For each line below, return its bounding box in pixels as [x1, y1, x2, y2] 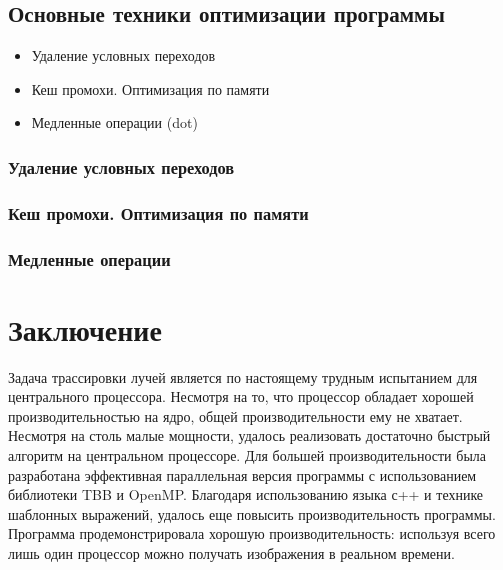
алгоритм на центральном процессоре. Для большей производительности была [8, 445, 486, 466]
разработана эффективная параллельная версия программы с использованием [8, 464, 477, 485]
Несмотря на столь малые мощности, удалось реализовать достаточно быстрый [8, 425, 491, 446]
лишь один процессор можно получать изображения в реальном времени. [8, 542, 455, 563]
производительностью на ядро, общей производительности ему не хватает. [8, 405, 463, 426]
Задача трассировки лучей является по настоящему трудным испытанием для [8, 366, 478, 387]
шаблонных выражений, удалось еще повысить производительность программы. [8, 503, 496, 524]
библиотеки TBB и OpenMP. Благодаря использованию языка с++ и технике [8, 484, 484, 505]
